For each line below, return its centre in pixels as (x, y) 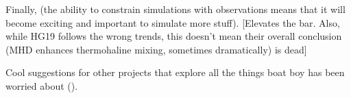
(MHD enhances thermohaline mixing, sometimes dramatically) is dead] (156, 49)
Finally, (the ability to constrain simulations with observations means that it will (175, 9)
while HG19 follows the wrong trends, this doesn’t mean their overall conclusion (174, 36)
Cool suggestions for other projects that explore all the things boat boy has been (175, 72)
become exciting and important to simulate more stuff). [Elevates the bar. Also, (173, 22)
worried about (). (42, 85)
